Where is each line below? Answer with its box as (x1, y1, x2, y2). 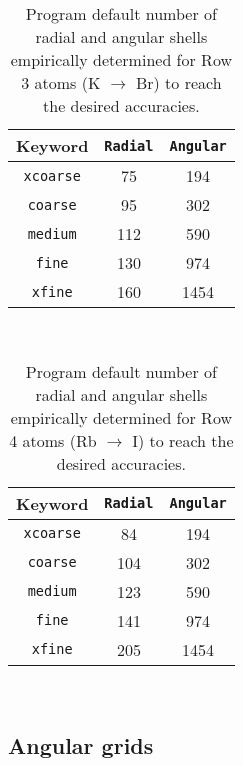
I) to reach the (132, 428, 234, 452)
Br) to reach (135, 71, 222, 94)
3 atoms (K (21, 71, 101, 94)
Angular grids (8, 729, 154, 760)
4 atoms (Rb (9, 428, 97, 452)
